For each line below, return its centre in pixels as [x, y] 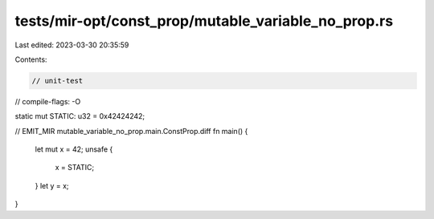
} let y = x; [52, 185]
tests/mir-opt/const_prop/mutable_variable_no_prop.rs [204, 21]
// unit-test [57, 81]
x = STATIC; [75, 168]
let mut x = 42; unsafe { [74, 149]
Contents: [31, 59]
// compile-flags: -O [48, 101]
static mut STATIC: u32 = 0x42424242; [80, 116]
